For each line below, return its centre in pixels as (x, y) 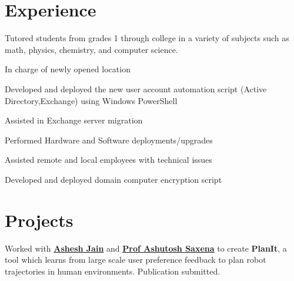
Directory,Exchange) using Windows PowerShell (91, 100)
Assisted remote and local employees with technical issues (108, 160)
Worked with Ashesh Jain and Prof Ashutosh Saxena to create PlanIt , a (146, 248)
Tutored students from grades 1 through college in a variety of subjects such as (147, 38)
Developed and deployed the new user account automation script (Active (136, 88)
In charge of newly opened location (68, 69)
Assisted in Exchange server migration (74, 120)
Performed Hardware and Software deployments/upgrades (109, 140)
